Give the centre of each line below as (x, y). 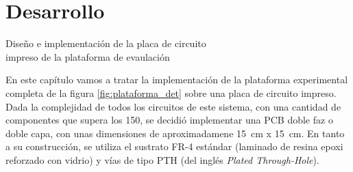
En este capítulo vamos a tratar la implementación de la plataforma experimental (177, 80)
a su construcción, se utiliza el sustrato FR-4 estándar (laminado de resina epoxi (174, 146)
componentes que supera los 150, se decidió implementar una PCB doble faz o (169, 120)
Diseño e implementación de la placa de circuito (106, 43)
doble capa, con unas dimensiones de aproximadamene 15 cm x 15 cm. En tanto (175, 133)
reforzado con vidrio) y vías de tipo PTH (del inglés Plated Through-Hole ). (162, 159)
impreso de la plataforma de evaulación (88, 56)
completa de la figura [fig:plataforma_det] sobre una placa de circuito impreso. (171, 92)
